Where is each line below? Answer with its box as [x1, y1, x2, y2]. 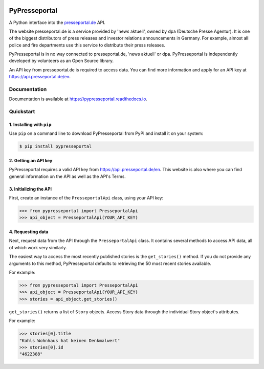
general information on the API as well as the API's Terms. [9, 174, 126, 179]
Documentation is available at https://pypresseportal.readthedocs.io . [9, 96, 148, 102]
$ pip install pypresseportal [19, 144, 92, 149]
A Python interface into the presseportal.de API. [9, 20, 106, 25]
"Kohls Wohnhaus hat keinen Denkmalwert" [19, 338, 120, 343]
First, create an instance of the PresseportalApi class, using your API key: [9, 195, 164, 201]
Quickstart [9, 108, 35, 115]
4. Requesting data [9, 229, 48, 235]
